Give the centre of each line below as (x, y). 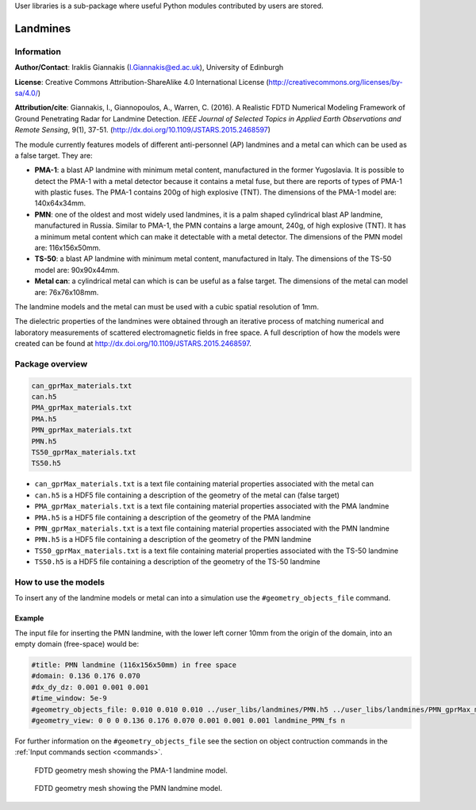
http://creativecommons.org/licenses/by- (336, 82)
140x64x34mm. (60, 203)
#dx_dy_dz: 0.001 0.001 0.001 (90, 687)
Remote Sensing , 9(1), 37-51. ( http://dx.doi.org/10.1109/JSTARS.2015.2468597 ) (143, 130)
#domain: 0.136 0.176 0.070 (86, 676)
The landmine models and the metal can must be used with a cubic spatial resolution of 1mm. (167, 306)
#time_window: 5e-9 (69, 699)
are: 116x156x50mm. (67, 248)
